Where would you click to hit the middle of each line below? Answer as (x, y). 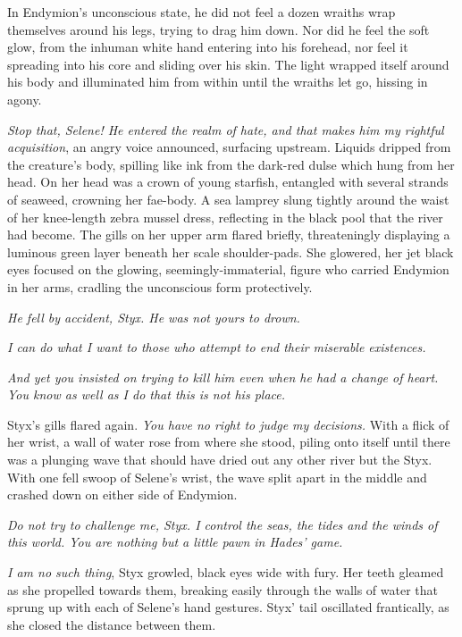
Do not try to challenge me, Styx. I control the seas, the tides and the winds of (223, 524)
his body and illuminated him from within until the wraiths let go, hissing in (218, 82)
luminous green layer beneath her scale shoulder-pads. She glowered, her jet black (231, 251)
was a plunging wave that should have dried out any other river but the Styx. (220, 460)
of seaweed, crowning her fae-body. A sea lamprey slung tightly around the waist (228, 199)
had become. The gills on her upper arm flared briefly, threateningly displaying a (229, 235)
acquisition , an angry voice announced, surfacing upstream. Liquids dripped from (229, 147)
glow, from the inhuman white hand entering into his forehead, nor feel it (208, 47)
